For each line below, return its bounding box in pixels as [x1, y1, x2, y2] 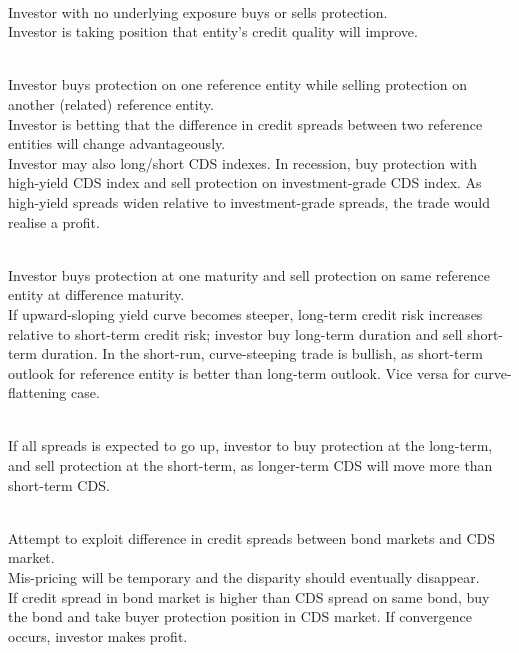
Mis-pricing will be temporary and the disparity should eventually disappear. [8, 567, 480, 588]
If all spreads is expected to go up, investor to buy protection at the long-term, [8, 435, 493, 456]
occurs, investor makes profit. [8, 625, 188, 646]
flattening [8, 382, 67, 403]
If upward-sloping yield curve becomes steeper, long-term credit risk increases [8, 303, 483, 324]
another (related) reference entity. [8, 93, 214, 114]
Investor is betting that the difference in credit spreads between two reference [8, 113, 483, 134]
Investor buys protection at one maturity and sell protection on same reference [8, 264, 490, 285]
